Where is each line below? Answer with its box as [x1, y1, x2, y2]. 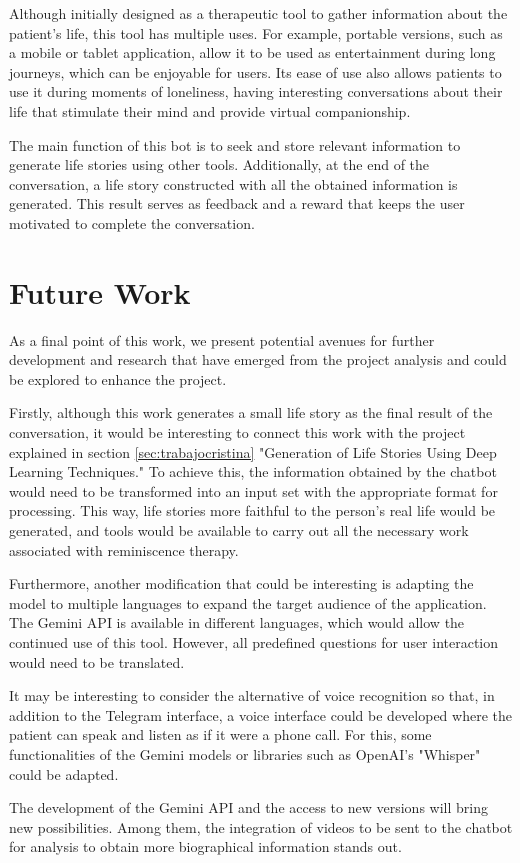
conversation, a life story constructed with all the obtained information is [9, 173, 458, 194]
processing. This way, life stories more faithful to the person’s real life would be [9, 500, 496, 521]
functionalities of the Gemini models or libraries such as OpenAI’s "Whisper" [9, 743, 481, 764]
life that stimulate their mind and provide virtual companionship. [9, 100, 411, 121]
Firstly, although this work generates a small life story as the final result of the [9, 402, 493, 423]
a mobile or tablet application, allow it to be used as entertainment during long [9, 42, 496, 63]
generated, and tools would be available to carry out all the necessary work [9, 520, 469, 540]
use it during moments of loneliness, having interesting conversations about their [9, 81, 503, 102]
